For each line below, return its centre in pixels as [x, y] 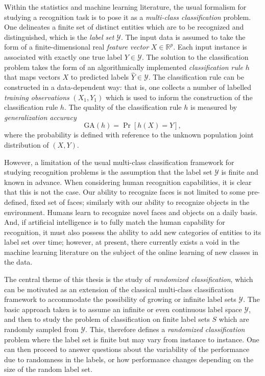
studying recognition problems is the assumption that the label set [108, 172]
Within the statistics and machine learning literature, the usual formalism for [125, 7]
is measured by [214, 107]
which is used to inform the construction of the [179, 97]
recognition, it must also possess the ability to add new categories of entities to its [133, 232]
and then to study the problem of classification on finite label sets [107, 319]
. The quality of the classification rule [123, 107]
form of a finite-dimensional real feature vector [77, 47]
